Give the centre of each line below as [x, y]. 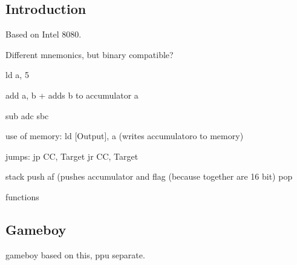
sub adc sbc [27, 115]
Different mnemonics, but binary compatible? [90, 54]
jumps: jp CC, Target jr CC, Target [72, 156]
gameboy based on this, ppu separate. [75, 254]
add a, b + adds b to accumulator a [72, 95]
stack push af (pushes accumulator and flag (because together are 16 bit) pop [149, 176]
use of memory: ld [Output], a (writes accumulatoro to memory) [125, 136]
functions [22, 196]
